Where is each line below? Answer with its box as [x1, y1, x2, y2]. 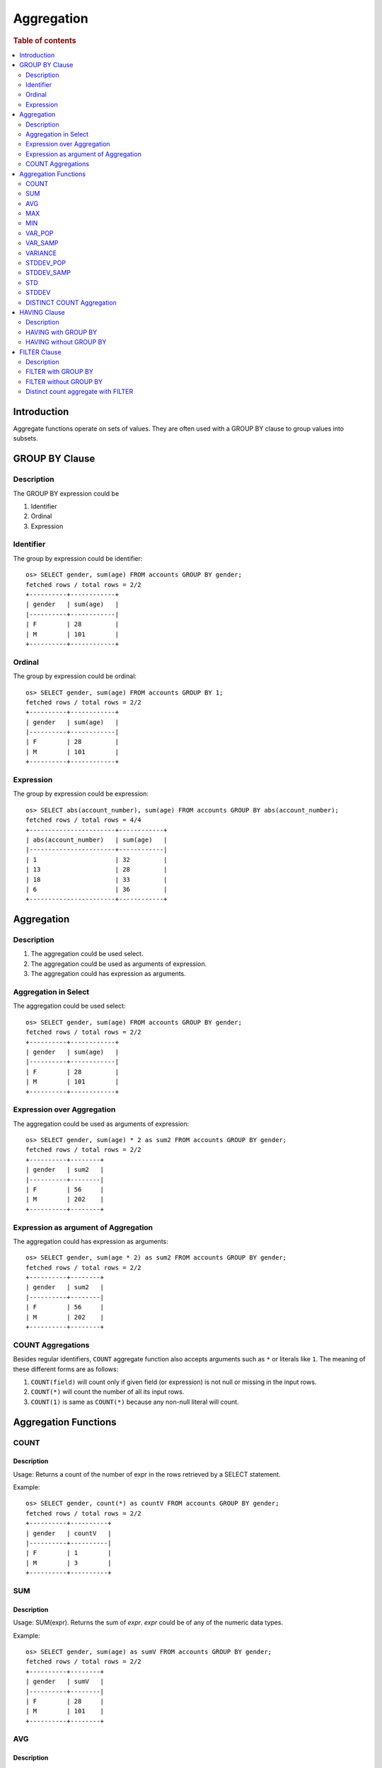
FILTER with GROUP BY [25, 368, 93, 376]
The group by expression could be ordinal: [13, 672, 137, 680]
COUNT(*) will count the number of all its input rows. [30, 1388, 185, 1396]
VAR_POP [25, 228, 54, 237]
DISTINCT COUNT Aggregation [25, 298, 117, 307]
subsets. [13, 434, 38, 443]
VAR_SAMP [25, 239, 59, 248]
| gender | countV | [25, 1529, 112, 1537]
